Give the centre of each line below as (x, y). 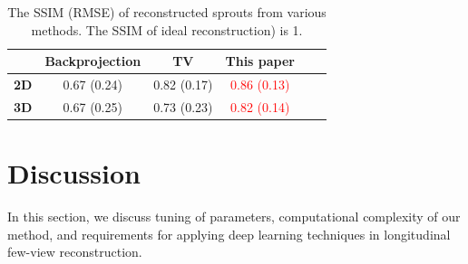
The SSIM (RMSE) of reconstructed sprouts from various (167, 12)
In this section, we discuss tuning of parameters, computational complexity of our (234, 217)
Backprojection (93, 61)
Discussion (74, 173)
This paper (260, 61)
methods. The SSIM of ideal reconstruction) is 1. (167, 29)
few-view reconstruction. (75, 252)
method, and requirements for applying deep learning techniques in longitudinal (229, 234)
